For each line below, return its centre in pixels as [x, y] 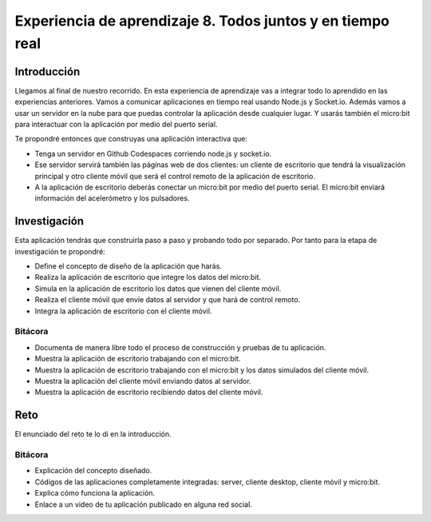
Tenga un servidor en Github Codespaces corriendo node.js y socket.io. [153, 153]
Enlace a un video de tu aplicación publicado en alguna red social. [144, 504]
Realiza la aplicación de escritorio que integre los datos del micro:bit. [148, 277]
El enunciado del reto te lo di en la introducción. [93, 434]
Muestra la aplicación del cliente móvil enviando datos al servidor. [143, 381]
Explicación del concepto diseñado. [93, 471]
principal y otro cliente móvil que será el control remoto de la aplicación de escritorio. [175, 176]
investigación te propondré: [60, 251]
